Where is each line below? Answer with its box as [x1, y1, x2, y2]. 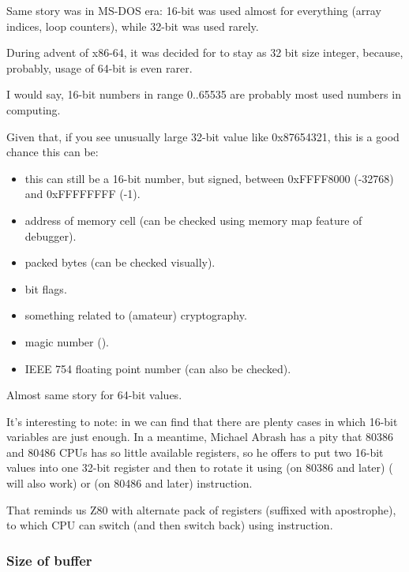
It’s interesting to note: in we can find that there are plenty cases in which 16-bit [6, 413, 398, 429]
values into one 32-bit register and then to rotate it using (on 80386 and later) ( [6, 459, 393, 476]
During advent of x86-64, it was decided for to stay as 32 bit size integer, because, [6, 44, 403, 61]
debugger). [24, 227, 77, 244]
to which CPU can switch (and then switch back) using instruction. [6, 517, 333, 533]
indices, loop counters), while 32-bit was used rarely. [6, 17, 259, 34]
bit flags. [24, 280, 67, 297]
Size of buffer [6, 550, 92, 570]
